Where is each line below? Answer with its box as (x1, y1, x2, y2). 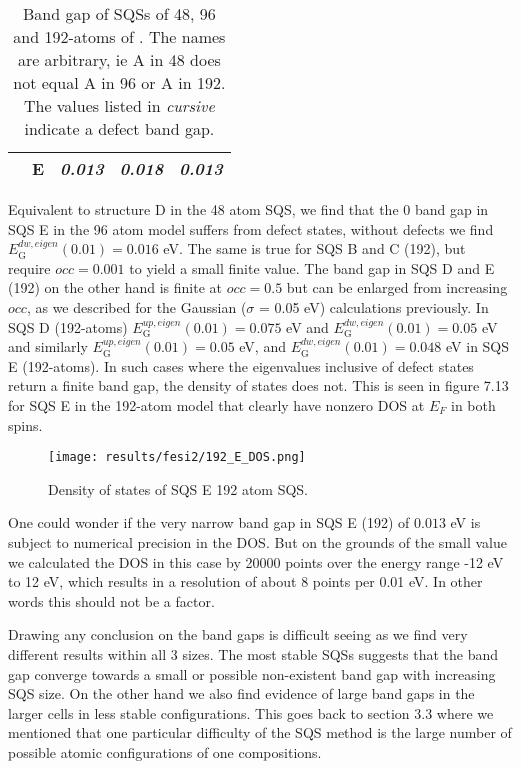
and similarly (8, 336, 88, 357)
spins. (8, 414, 43, 435)
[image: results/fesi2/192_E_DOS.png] (48, 450, 306, 465)
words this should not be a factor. (8, 590, 215, 611)
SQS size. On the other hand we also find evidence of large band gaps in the (8, 683, 475, 704)
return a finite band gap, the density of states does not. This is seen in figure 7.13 (8, 375, 509, 396)
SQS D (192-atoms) (8, 316, 128, 337)
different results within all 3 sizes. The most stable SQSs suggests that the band (8, 643, 499, 664)
